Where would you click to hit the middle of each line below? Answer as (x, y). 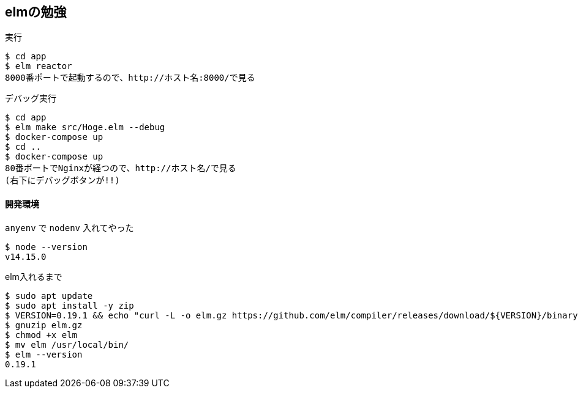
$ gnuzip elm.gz (44, 325)
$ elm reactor (39, 66)
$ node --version (46, 247)
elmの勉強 (36, 12)
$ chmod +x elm (41, 335)
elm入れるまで (34, 276)
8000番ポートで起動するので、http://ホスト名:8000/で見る (130, 78)
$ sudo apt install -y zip (69, 305)
